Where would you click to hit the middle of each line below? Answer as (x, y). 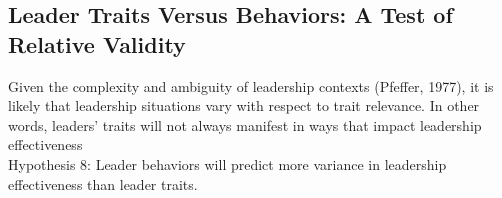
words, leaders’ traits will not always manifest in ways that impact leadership (245, 124)
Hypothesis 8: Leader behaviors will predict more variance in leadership (227, 163)
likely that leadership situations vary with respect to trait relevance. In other (244, 105)
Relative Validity (97, 43)
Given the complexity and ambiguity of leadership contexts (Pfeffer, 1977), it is (251, 85)
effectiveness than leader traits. (103, 183)
